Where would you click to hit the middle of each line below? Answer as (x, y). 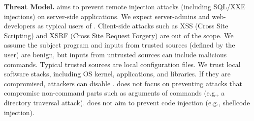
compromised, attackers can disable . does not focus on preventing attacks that (123, 83)
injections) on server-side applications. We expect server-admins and (107, 16)
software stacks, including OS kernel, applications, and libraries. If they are (117, 74)
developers (20, 26)
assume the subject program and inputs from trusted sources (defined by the (120, 45)
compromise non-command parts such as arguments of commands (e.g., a (114, 93)
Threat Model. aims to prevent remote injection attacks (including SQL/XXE (125, 6)
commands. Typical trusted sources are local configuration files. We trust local (122, 64)
